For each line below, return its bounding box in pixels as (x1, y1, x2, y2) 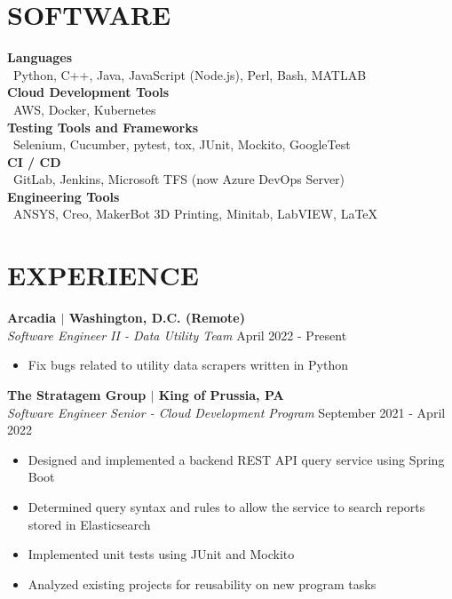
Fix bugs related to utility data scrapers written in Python (28, 355, 348, 374)
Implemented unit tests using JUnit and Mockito (28, 545, 295, 563)
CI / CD (7, 152, 61, 171)
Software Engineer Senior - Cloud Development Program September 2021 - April (7, 403, 446, 421)
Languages (7, 48, 73, 67)
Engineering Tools (7, 187, 120, 205)
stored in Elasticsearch (28, 515, 151, 533)
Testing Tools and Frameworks (7, 117, 199, 136)
